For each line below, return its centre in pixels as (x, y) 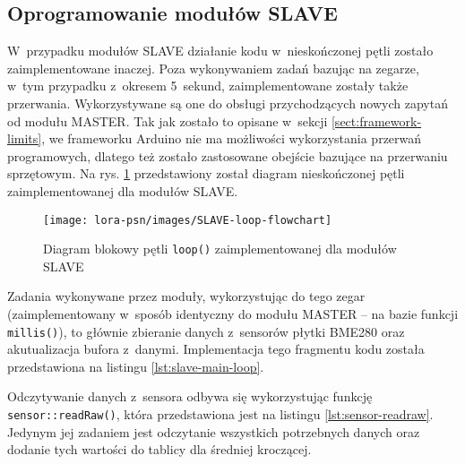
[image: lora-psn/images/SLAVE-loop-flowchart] (188, 220)
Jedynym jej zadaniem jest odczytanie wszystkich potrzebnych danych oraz (214, 431)
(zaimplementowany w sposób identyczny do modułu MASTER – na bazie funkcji (233, 314)
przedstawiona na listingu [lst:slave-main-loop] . (136, 366)
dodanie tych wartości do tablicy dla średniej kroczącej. (159, 449)
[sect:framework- (376, 120)
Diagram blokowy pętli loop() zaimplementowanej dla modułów (220, 249)
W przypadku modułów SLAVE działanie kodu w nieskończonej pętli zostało (220, 51)
